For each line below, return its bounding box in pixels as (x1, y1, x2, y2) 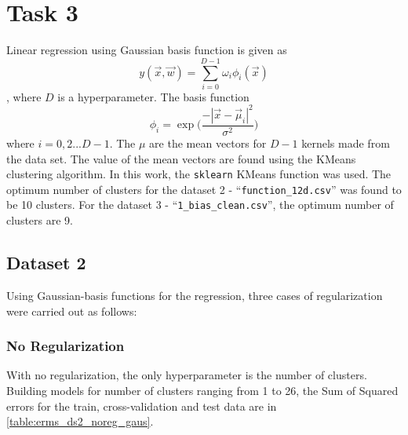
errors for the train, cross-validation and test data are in (6, 397, 277, 414)
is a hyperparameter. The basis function (57, 88, 250, 104)
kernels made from (301, 134, 390, 151)
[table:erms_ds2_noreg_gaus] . (6, 413, 154, 430)
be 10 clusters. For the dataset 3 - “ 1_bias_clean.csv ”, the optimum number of (6, 196, 394, 213)
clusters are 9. (6, 212, 73, 228)
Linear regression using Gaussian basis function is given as (6, 42, 287, 58)
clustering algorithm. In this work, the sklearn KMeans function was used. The (6, 166, 392, 182)
